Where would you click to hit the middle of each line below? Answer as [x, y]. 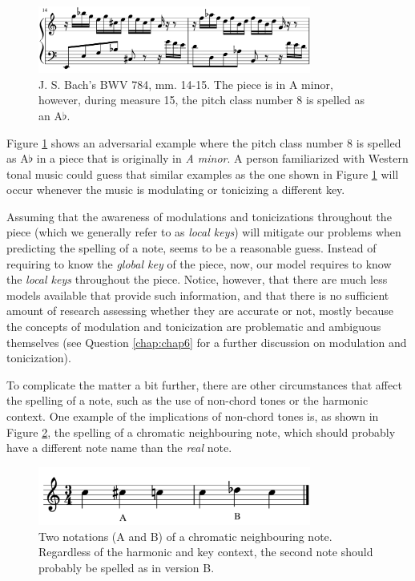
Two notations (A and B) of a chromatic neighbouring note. [185, 536]
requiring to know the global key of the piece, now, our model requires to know [199, 263]
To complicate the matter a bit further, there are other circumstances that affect [204, 384]
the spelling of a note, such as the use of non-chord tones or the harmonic [187, 400]
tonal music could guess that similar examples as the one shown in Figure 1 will [203, 173]
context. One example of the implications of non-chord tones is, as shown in [193, 416]
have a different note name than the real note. [119, 448]
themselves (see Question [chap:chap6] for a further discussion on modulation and [207, 342]
